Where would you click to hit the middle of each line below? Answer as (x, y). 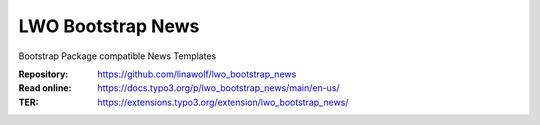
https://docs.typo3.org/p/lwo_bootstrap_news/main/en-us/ (218, 88)
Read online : (45, 88)
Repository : (43, 74)
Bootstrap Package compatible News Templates (117, 56)
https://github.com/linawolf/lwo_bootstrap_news (197, 74)
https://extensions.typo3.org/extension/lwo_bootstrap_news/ (223, 102)
